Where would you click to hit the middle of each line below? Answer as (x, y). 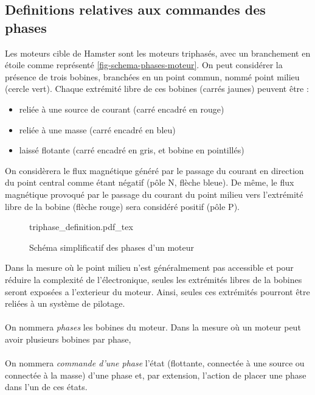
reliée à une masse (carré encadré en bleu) (97, 129)
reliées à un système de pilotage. (65, 303)
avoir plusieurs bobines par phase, (68, 339)
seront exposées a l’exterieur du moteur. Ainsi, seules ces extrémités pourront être (157, 291)
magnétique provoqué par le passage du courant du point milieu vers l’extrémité (154, 194)
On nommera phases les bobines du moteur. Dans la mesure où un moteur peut (153, 327)
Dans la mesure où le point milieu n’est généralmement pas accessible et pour (149, 267)
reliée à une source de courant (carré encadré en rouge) (122, 109)
